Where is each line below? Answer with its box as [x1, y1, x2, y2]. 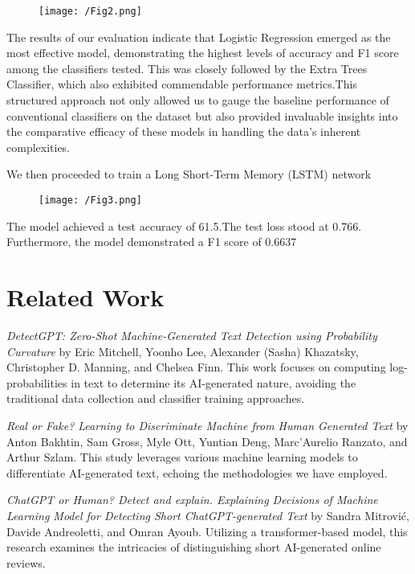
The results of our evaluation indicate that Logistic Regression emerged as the [6, 28, 391, 45]
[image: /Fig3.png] [39, 195, 142, 206]
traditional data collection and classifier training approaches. [6, 390, 305, 407]
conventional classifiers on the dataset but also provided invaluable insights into [6, 107, 398, 124]
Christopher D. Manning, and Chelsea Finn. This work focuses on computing [6, 359, 386, 375]
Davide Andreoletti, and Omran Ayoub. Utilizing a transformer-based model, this [6, 523, 408, 539]
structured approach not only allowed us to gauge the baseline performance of [6, 92, 389, 109]
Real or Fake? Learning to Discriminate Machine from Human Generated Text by [6, 416, 409, 433]
